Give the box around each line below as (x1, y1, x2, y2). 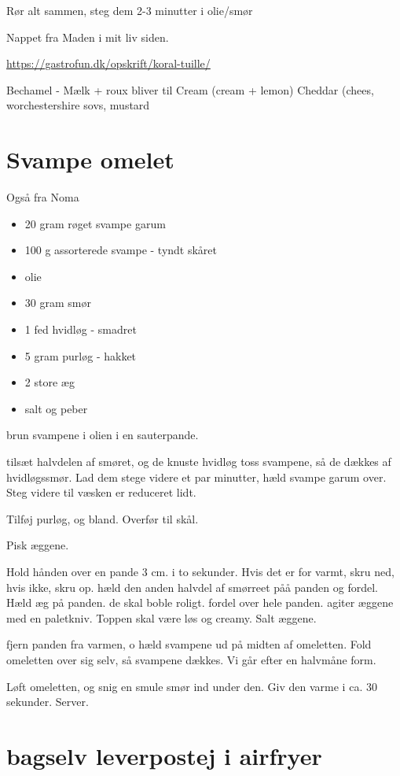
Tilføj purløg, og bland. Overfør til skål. (6, 510, 199, 527)
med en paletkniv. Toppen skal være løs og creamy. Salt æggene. (6, 609, 317, 626)
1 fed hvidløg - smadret (24, 321, 137, 338)
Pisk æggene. (6, 537, 69, 553)
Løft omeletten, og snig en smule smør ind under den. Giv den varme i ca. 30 (6, 678, 377, 694)
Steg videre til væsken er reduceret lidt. (6, 484, 196, 501)
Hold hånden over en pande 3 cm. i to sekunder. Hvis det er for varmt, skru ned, (6, 564, 394, 579)
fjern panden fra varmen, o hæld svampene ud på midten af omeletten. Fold (6, 636, 372, 652)
